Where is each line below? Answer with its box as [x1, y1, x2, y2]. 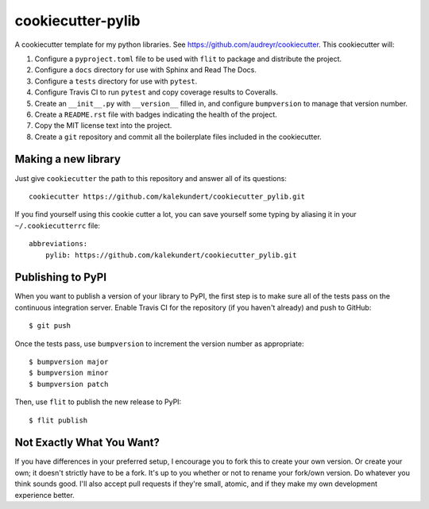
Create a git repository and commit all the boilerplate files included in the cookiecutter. [34, 132, 322, 141]
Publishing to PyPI [14, 271, 107, 284]
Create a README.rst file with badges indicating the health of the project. [34, 110, 277, 119]
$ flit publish [29, 415, 88, 425]
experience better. [14, 490, 75, 499]
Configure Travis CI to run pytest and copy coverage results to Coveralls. [34, 87, 278, 97]
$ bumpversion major [29, 357, 109, 366]
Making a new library [14, 152, 121, 166]
